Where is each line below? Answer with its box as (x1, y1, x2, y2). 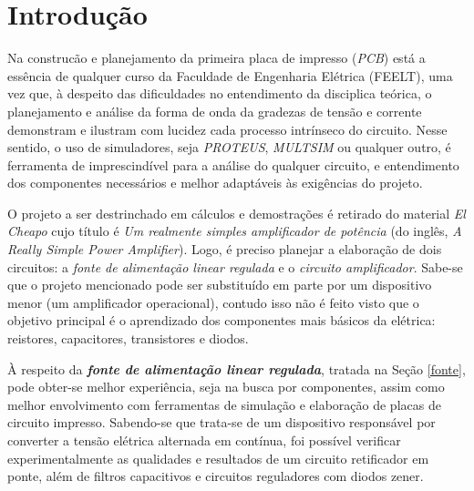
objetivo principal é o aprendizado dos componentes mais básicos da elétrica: (7, 311, 436, 330)
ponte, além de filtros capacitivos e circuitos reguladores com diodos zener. (7, 466, 424, 486)
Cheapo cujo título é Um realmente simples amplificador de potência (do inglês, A (7, 221, 462, 240)
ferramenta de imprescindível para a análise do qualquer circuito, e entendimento (7, 155, 459, 174)
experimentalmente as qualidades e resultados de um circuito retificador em (7, 448, 429, 467)
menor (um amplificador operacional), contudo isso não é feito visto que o (7, 292, 419, 312)
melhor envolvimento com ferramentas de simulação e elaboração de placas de (7, 394, 441, 414)
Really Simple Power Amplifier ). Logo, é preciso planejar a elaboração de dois (7, 240, 442, 259)
